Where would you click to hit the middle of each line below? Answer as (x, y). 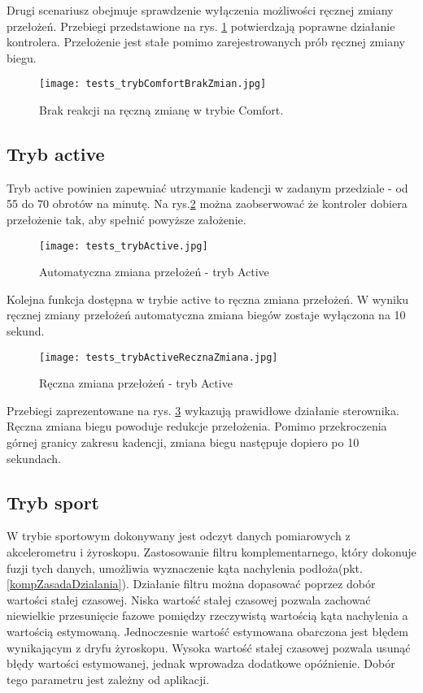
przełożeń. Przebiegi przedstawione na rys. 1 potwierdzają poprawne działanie (201, 26)
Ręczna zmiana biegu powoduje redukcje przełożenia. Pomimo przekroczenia (197, 426)
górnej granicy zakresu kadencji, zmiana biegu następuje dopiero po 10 (183, 442)
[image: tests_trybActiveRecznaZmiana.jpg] (159, 357)
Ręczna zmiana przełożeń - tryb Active (136, 383)
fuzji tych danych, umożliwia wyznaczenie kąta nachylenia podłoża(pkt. (185, 567)
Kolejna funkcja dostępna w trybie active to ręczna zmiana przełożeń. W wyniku (208, 299)
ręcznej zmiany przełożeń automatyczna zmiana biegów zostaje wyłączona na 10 (206, 315)
